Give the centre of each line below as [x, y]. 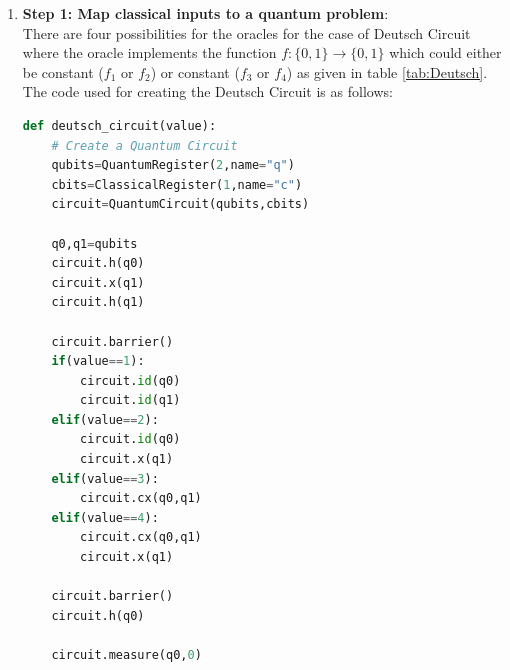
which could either [445, 52]
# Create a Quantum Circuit [144, 145]
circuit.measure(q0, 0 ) [126, 655]
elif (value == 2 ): [105, 419]
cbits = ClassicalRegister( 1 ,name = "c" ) [177, 184]
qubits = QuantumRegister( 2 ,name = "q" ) [173, 165]
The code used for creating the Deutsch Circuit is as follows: [207, 91]
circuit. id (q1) [130, 400]
